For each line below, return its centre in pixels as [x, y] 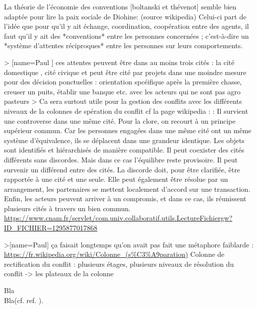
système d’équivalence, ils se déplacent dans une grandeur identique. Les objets [124, 140]
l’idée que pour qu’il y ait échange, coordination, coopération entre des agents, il [127, 26]
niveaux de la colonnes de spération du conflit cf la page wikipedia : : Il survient [126, 111]
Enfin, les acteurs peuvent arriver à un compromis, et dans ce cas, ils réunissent [125, 198]
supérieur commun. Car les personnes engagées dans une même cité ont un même [128, 130]
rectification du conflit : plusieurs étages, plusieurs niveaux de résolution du [119, 264]
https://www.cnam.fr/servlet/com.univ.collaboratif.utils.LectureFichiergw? [118, 218]
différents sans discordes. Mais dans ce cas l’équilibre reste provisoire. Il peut [121, 159]
